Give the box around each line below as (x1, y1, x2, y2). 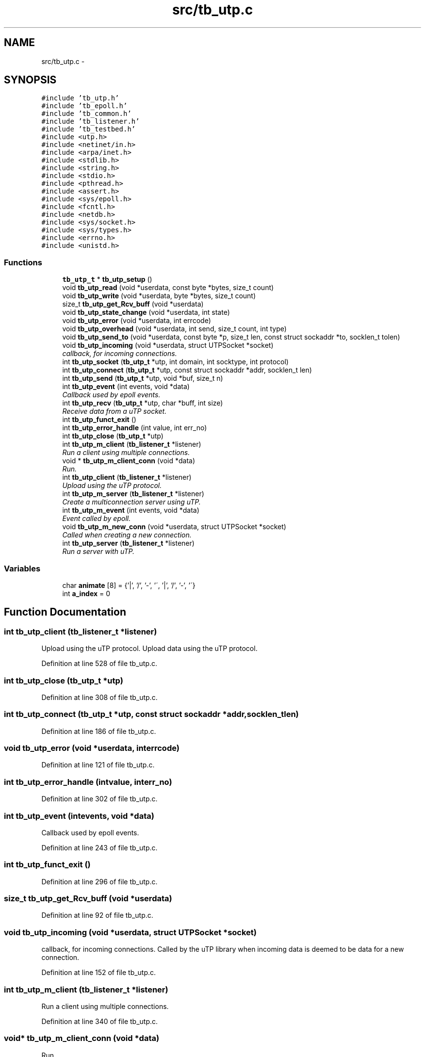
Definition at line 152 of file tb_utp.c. (41, 968, 156, 977)
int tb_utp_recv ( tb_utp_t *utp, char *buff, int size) (62, 399, 223, 407)
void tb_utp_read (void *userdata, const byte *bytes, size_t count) (62, 283, 274, 292)
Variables (4, 563, 41, 573)
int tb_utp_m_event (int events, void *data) (62, 506, 199, 515)
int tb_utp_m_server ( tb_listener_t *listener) (62, 489, 204, 498)
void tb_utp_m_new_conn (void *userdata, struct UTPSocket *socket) (62, 522, 286, 531)
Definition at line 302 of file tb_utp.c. (41, 795, 158, 803)
